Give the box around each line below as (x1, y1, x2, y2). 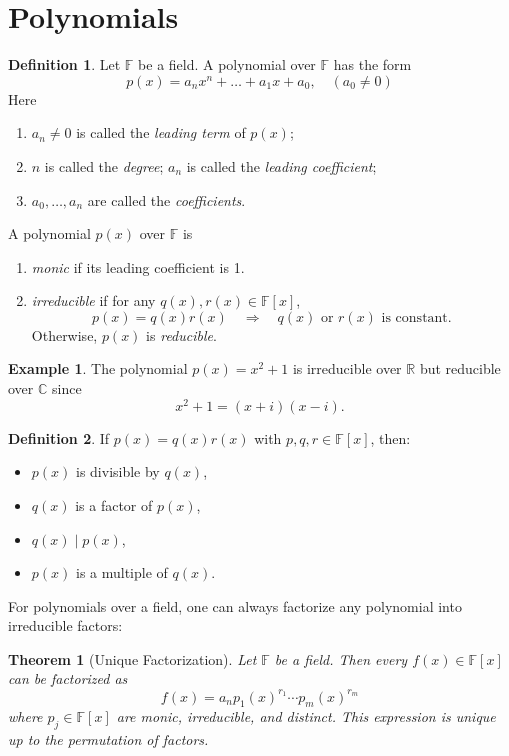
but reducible (419, 358, 501, 379)
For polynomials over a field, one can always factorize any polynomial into (8, 595, 462, 616)
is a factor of (75, 494, 153, 515)
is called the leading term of (76, 122, 246, 143)
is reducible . (146, 324, 217, 345)
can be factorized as (8, 668, 128, 689)
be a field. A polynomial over (138, 54, 316, 75)
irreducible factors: (8, 615, 123, 636)
